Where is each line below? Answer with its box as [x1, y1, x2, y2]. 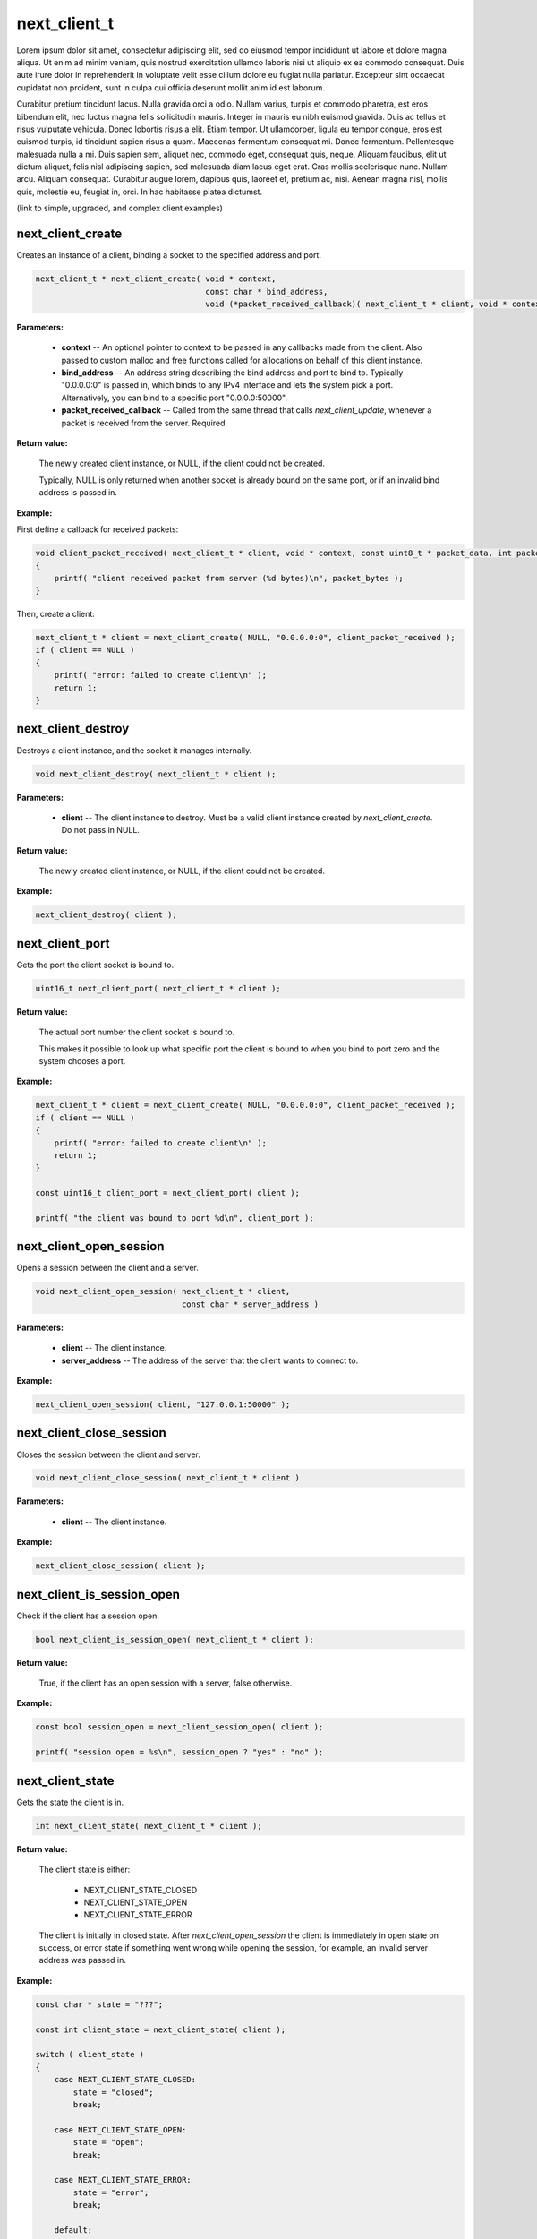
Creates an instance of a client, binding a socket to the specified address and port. [16, 250, 322, 261]
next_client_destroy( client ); [35, 910, 178, 920]
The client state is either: [38, 1864, 131, 1875]
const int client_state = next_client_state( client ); [35, 2024, 286, 2035]
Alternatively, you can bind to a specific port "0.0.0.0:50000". [61, 392, 288, 403]
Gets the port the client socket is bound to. [16, 959, 175, 970]
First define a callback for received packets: [16, 524, 179, 535]
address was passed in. [38, 1955, 127, 1966]
